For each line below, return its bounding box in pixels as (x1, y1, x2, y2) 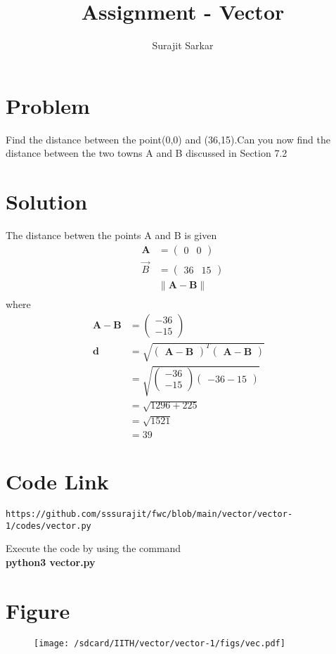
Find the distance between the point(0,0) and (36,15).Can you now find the (6, 132, 330, 146)
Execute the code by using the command (6, 541, 181, 556)
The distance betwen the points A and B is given (6, 227, 217, 242)
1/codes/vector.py (6, 520, 91, 531)
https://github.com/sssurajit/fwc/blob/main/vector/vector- (6, 509, 293, 519)
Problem (6, 91, 90, 120)
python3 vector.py (6, 554, 96, 569)
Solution (6, 187, 88, 216)
